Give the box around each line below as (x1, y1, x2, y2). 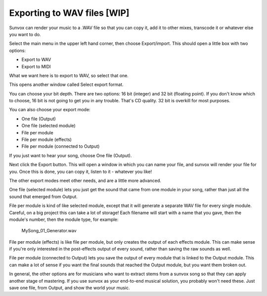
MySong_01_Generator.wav (21, 228, 77, 234)
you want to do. (9, 31, 42, 37)
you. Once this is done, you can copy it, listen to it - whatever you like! (9, 169, 152, 174)
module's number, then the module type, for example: (9, 216, 119, 222)
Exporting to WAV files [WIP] (9, 7, 130, 18)
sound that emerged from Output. (9, 193, 78, 200)
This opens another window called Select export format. (9, 82, 124, 87)
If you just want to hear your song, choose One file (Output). (9, 152, 132, 158)
